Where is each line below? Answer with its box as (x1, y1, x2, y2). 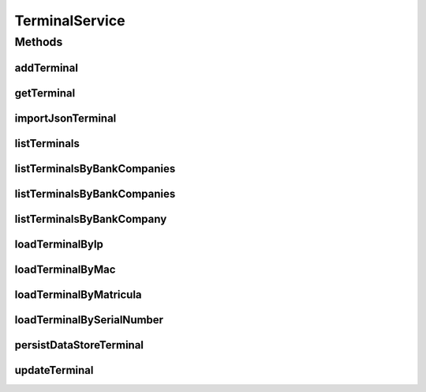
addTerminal (14, 61, 79, 74)
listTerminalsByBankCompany (14, 212, 167, 225)
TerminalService (14, 12, 125, 29)
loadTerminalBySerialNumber (14, 313, 164, 326)
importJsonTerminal (14, 111, 117, 125)
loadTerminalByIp (14, 237, 104, 251)
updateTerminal (14, 364, 94, 377)
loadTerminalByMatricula (14, 288, 142, 301)
